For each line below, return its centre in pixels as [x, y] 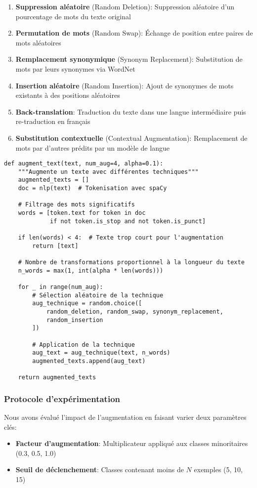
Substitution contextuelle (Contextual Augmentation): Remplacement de [131, 138]
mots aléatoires [38, 42]
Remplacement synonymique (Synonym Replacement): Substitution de [129, 59]
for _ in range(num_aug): [61, 287]
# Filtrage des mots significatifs [76, 205]
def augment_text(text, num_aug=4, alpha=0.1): [84, 164]
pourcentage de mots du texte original [73, 16]
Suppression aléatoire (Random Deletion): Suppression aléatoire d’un [125, 6]
